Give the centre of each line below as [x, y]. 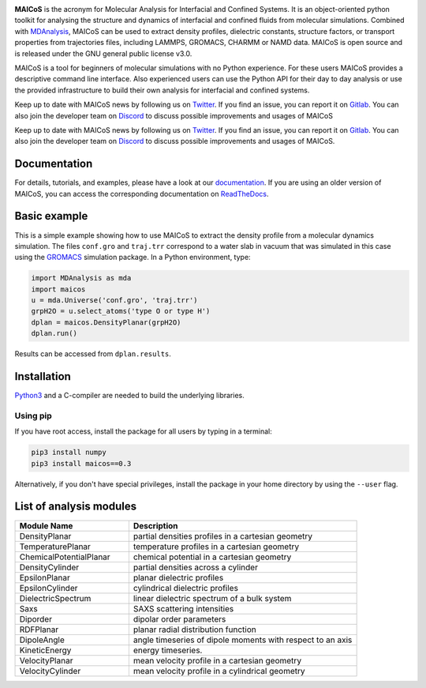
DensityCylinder [49, 567]
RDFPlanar [39, 630]
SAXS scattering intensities [183, 608]
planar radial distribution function [194, 630]
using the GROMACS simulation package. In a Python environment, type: [133, 258]
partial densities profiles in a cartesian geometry [223, 536]
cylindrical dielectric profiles [185, 588]
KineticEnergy [45, 650]
